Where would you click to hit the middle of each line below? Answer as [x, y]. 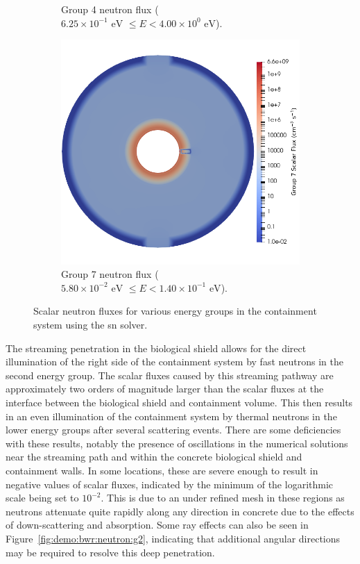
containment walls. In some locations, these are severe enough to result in [162, 470]
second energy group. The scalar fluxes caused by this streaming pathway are [170, 375]
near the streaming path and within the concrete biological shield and [154, 457]
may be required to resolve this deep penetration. [110, 552]
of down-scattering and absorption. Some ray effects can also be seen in [157, 525]
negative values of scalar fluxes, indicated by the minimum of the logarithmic [170, 484]
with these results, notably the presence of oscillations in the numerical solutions [177, 443]
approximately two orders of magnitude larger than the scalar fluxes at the [165, 389]
